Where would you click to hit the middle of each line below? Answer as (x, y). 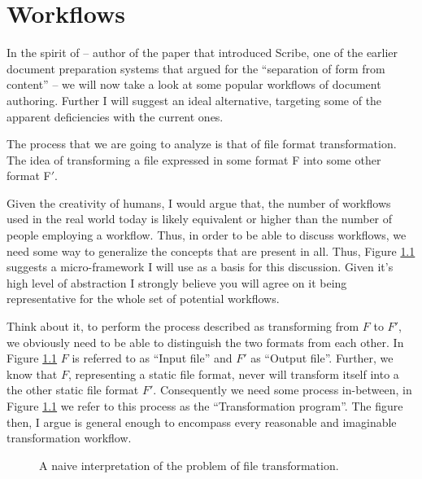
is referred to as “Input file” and (152, 358)
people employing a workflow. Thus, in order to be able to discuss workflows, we (207, 235)
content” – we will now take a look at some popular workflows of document (194, 84)
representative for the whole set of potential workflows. (143, 299)
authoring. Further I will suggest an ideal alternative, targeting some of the (194, 100)
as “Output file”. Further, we (322, 358)
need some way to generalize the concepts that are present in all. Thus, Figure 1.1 (211, 250)
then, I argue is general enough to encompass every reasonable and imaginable (202, 422)
